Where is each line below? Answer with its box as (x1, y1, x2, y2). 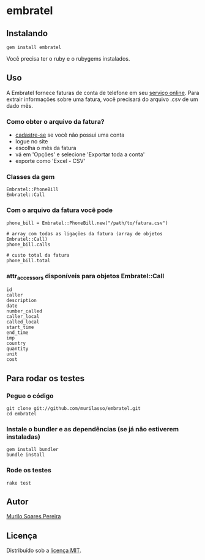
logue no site (15, 138, 48, 145)
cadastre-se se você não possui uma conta (15, 131, 125, 138)
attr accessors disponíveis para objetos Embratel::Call (6, 271, 165, 281)
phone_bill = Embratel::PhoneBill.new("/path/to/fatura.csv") (6, 220, 168, 226)
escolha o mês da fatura (15, 145, 76, 152)
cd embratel (6, 411, 37, 417)
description (6, 298, 37, 304)
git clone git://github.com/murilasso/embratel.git (6, 405, 141, 411)
